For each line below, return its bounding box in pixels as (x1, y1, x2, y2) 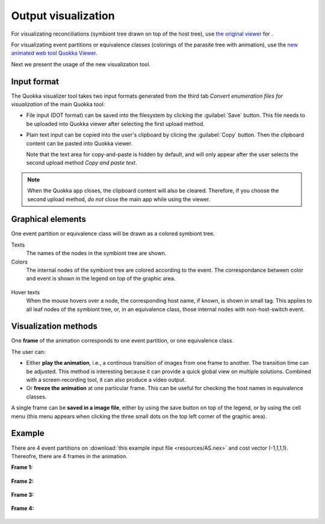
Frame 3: (11, 491, 34, 499)
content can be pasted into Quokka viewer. (26, 139, 132, 147)
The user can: (11, 348, 46, 355)
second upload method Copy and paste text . (26, 159, 137, 166)
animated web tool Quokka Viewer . (11, 49, 97, 57)
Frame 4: (11, 505, 34, 512)
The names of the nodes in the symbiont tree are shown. (26, 250, 167, 257)
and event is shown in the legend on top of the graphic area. (26, 275, 176, 282)
